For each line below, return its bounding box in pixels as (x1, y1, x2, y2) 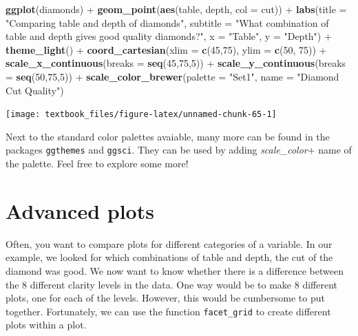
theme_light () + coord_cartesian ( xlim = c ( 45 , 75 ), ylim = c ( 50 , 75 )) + (6, 42, 327, 56)
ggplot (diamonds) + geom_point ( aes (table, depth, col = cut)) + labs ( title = (6, 2, 347, 16)
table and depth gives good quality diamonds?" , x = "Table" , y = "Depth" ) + (6, 29, 332, 43)
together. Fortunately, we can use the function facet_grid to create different (6, 304, 331, 318)
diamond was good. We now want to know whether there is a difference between (6, 263, 344, 277)
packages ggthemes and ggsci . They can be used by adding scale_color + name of (6, 143, 352, 157)
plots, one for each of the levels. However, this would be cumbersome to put (6, 291, 325, 305)
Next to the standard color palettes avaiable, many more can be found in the (6, 129, 330, 143)
